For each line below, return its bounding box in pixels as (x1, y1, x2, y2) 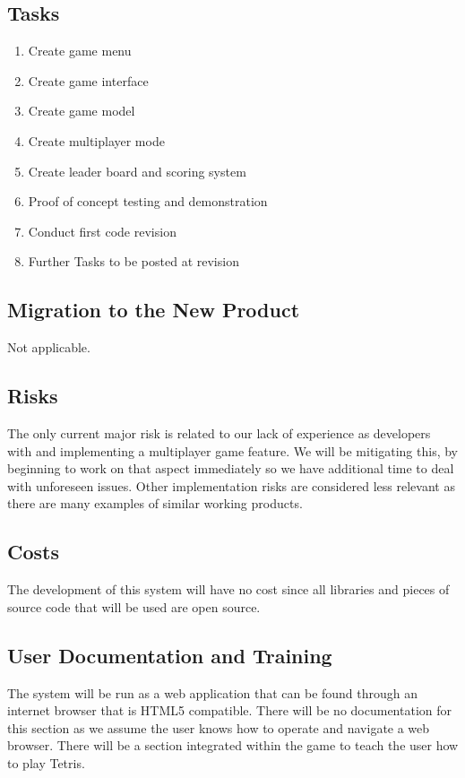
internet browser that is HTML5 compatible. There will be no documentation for (7, 701, 452, 720)
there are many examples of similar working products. (7, 494, 303, 513)
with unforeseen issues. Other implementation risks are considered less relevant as (7, 476, 455, 495)
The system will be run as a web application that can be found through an (7, 683, 418, 702)
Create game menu (28, 41, 132, 60)
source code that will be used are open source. (7, 597, 261, 616)
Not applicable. (7, 338, 90, 357)
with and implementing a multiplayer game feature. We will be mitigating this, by (7, 441, 459, 460)
